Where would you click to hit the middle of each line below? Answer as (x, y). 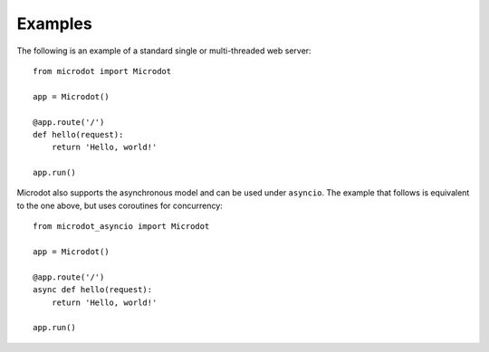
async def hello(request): (93, 290)
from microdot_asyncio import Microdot (121, 227)
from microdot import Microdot (102, 71)
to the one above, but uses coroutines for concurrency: (120, 205)
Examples (54, 24)
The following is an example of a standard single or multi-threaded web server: (164, 51)
